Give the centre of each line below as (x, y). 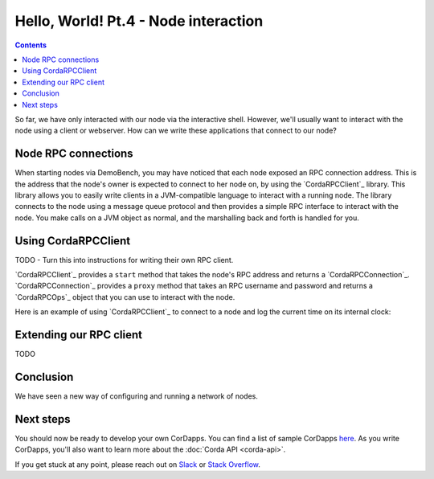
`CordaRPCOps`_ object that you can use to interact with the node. (125, 297)
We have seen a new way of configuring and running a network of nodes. (137, 396)
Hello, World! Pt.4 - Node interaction (139, 21)
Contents (31, 45)
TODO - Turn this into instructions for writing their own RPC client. (124, 260)
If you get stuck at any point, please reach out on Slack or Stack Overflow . (138, 464)
